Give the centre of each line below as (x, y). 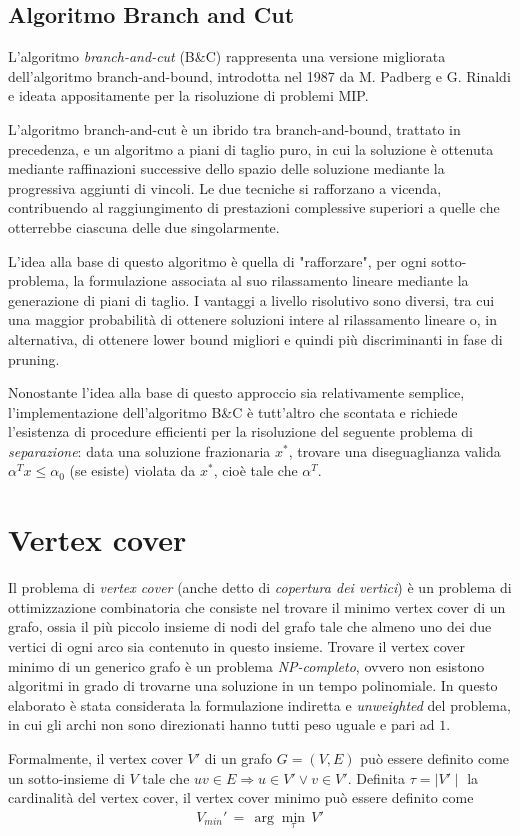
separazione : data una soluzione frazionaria (139, 450)
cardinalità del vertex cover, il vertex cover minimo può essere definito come (241, 797)
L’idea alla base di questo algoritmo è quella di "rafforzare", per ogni (217, 260)
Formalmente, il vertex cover (95, 757)
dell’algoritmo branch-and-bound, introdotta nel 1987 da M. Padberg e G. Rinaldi (259, 75)
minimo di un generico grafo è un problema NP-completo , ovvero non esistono (246, 665)
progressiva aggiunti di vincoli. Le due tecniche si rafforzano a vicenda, (225, 187)
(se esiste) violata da (132, 470)
